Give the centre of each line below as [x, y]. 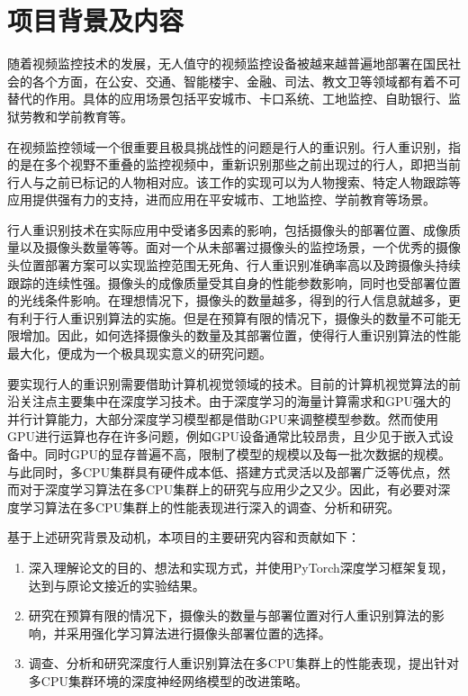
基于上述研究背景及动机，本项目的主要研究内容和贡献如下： [184, 537]
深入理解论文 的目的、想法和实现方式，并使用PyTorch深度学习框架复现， [241, 567]
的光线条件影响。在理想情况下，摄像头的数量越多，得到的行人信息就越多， [228, 300]
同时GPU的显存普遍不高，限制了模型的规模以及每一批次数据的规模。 [248, 454]
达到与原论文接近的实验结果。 [117, 585]
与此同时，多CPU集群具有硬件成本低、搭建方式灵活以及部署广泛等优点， [223, 471]
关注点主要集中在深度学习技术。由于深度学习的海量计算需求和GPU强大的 [235, 401]
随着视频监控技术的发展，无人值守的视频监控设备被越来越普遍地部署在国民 [228, 63]
